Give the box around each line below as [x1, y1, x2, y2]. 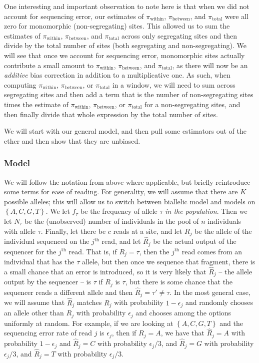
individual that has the [4, 256, 74, 267]
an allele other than [4, 307, 64, 318]
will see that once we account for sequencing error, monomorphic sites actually [4, 50, 245, 60]
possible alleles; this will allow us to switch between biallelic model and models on [4, 196, 255, 206]
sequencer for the [4, 246, 56, 256]
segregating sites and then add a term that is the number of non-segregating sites [4, 89, 253, 100]
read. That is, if [68, 246, 117, 256]
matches [76, 297, 102, 307]
